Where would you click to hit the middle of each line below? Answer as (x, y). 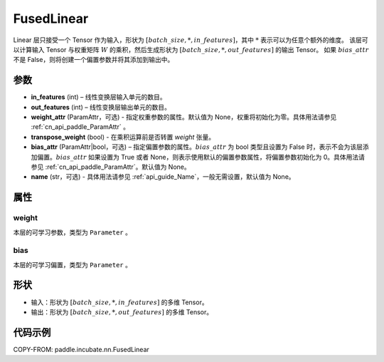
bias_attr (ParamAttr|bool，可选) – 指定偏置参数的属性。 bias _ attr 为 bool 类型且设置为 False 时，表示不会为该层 (197, 147)
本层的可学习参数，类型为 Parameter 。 (72, 232)
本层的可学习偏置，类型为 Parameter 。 (72, 264)
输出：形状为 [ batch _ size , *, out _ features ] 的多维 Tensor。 (122, 312)
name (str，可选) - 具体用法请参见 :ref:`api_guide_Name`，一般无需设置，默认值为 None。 (163, 177)
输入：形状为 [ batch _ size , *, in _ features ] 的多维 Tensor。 (120, 302)
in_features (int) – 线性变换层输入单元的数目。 (98, 97)
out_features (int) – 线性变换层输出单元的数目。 (101, 107)
